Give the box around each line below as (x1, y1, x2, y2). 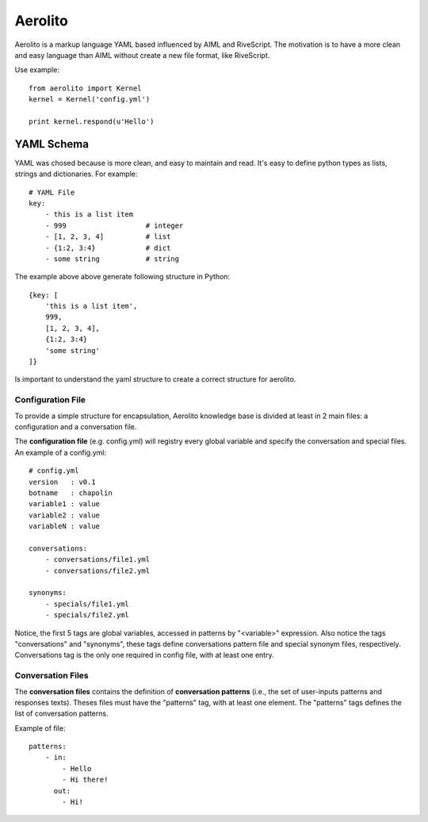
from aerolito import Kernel (29, 83, 142, 93)
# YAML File (29, 187, 75, 197)
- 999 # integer (44, 221, 184, 230)
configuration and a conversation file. (14, 421, 137, 432)
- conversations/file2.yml (44, 566, 151, 575)
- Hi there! (62, 775, 109, 785)
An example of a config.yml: (14, 447, 107, 457)
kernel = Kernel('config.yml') (29, 95, 151, 104)
